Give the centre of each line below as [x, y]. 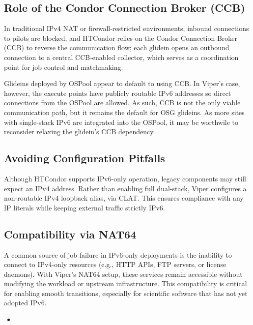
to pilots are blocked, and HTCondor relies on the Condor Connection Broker [121, 38]
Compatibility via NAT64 [70, 234]
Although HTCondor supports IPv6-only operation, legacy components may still [125, 178]
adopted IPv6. [25, 303]
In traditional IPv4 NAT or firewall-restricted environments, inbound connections [126, 28]
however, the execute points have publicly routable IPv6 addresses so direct [118, 93]
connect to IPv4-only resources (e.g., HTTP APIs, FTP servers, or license [115, 264]
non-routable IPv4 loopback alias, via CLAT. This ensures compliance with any [124, 198]
